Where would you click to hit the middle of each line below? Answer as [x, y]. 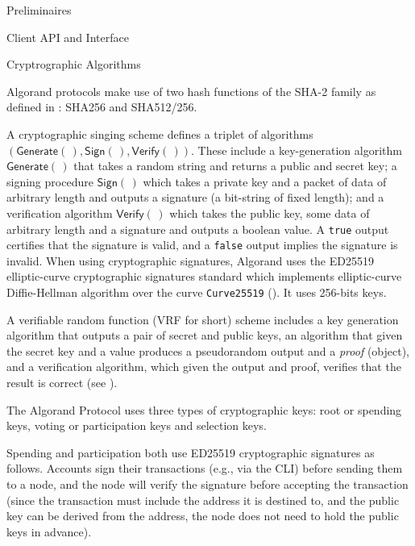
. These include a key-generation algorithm [297, 150]
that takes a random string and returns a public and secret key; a [235, 166]
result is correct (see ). [62, 383]
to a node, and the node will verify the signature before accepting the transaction [207, 484]
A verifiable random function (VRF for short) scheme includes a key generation [203, 319]
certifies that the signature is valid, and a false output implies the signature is [202, 245]
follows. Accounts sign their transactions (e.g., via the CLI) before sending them [205, 468]
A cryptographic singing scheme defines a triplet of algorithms [160, 133]
